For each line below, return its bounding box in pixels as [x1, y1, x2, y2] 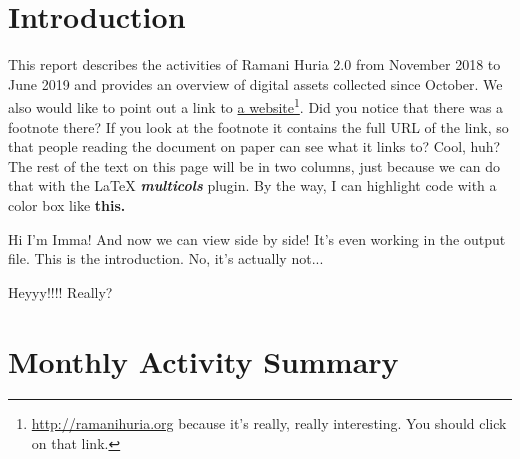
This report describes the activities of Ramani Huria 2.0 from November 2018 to [8, 54, 501, 75]
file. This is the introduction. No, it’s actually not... [8, 248, 324, 269]
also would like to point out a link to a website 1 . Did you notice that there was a [8, 94, 504, 117]
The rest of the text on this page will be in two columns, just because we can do [8, 155, 500, 176]
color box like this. [8, 194, 126, 215]
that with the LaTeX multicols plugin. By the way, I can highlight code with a [8, 175, 497, 196]
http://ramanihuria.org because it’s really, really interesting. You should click [31, 413, 507, 434]
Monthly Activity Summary [8, 340, 399, 381]
